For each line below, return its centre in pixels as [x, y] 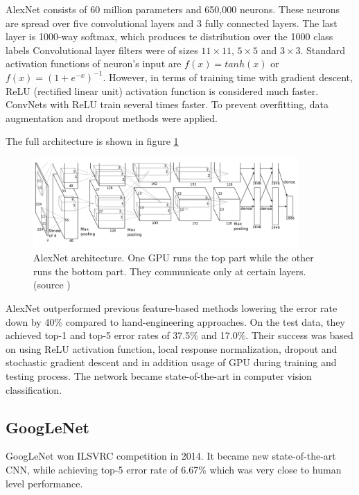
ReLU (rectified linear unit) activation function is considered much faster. [162, 90]
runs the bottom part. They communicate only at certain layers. [170, 271]
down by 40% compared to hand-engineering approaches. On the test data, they [175, 321]
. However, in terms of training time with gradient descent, [228, 77]
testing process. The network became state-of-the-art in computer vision [159, 375]
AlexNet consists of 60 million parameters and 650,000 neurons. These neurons [173, 9]
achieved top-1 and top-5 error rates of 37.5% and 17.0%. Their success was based [179, 335]
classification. [34, 389]
